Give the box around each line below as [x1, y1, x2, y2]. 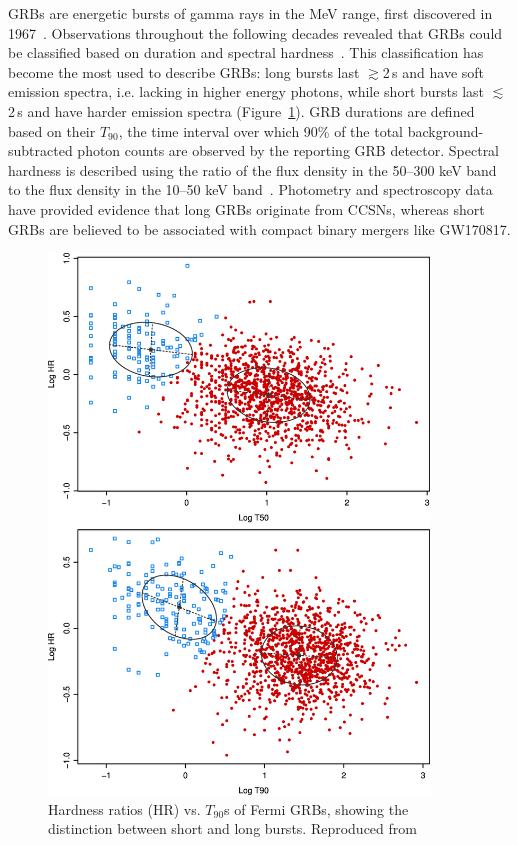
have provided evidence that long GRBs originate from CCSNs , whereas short [8, 198, 485, 219]
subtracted [8, 140, 73, 161]
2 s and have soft [382, 61, 485, 82]
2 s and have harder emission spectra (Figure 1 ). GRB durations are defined [8, 100, 475, 121]
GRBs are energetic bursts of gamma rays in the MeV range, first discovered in [8, 3, 493, 23]
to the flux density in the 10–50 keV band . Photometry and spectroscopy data [8, 179, 493, 200]
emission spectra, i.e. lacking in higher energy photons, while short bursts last [8, 81, 485, 102]
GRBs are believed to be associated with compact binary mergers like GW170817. [8, 218, 511, 239]
